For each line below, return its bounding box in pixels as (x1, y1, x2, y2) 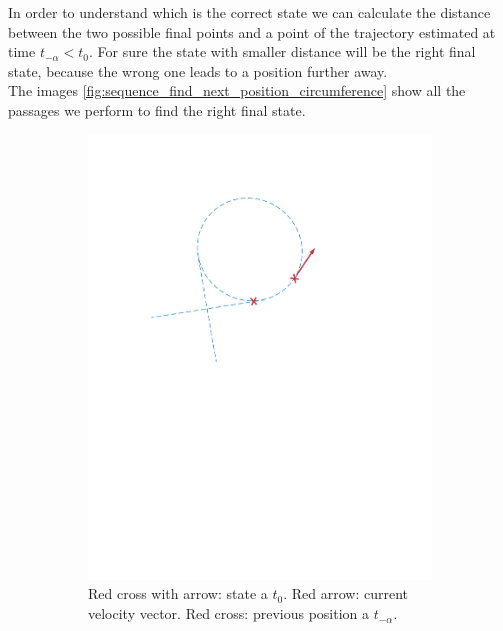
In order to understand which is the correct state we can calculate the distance (8, 2, 491, 22)
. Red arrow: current (283, 583, 408, 604)
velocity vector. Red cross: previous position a (88, 603, 369, 624)
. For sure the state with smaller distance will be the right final (89, 41, 476, 62)
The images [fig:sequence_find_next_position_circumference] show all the (8, 80, 466, 101)
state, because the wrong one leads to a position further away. (8, 60, 388, 81)
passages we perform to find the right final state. (8, 99, 306, 120)
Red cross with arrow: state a (88, 583, 268, 604)
